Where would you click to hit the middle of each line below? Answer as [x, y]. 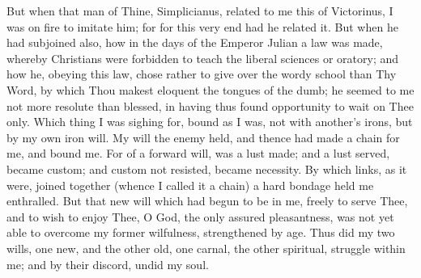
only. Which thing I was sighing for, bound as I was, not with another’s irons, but [210, 122]
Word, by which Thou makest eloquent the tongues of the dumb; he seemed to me [210, 89]
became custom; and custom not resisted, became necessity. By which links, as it [207, 168]
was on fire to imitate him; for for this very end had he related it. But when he [202, 26]
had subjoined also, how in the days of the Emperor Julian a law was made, [195, 42]
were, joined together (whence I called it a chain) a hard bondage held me [190, 185]
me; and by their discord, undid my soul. [108, 264]
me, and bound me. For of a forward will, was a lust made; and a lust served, [198, 153]
